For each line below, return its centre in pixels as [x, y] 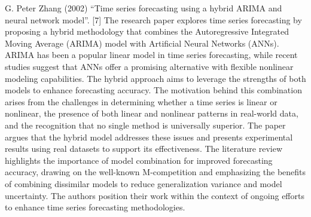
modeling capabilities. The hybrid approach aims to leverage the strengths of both [155, 78]
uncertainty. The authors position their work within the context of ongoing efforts [155, 195]
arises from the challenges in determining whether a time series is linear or [141, 101]
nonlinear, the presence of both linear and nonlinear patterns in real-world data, [152, 113]
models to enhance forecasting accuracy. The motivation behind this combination [153, 90]
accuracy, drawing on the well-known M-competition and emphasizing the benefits [155, 172]
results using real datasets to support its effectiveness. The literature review [144, 149]
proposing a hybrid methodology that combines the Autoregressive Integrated [147, 31]
